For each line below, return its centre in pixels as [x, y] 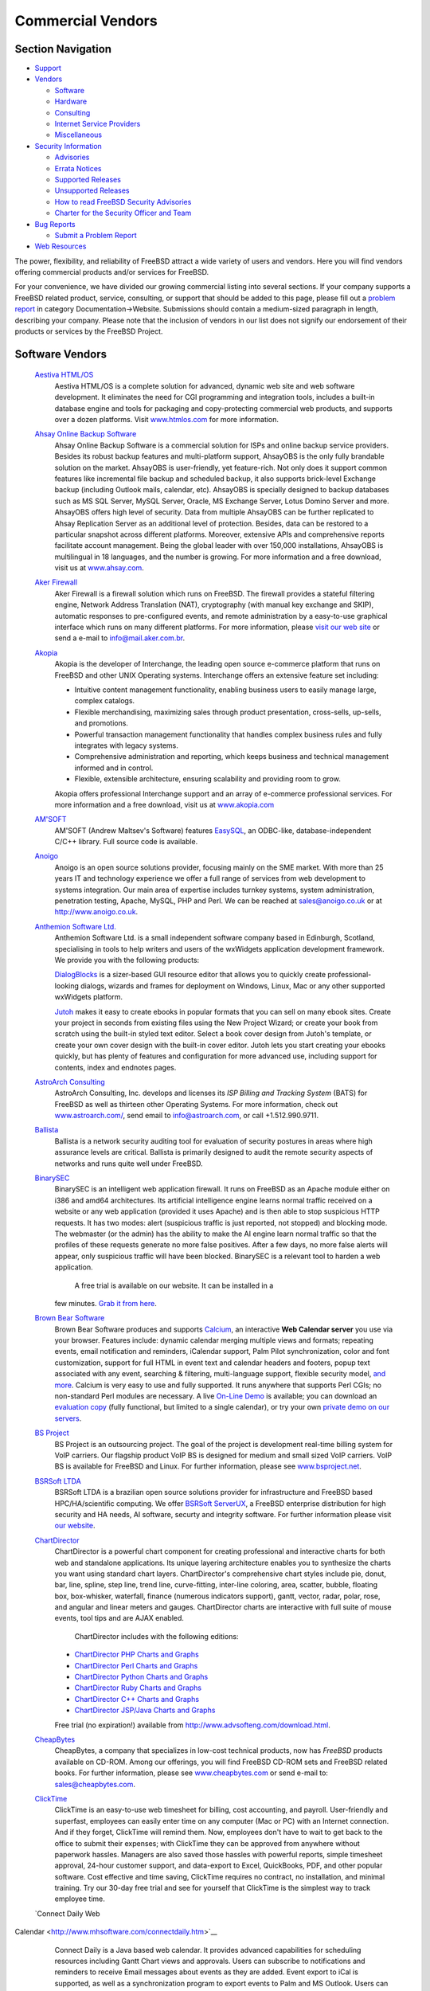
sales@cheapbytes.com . [95, 1784]
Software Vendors [61, 354]
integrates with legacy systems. [127, 745]
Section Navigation [63, 49]
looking [67, 986]
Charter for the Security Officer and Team [123, 213]
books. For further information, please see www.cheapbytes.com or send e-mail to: [191, 1773]
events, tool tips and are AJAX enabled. [119, 1618]
